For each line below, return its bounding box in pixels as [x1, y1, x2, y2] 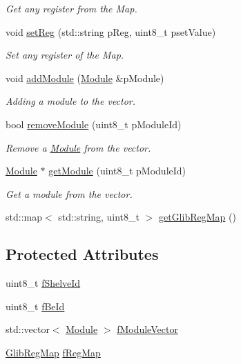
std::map [6, 210, 42, 224]
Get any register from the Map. [6, 1, 137, 15]
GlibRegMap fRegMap [6, 345, 101, 359]
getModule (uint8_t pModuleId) [48, 163, 186, 178]
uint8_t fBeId [6, 299, 65, 313]
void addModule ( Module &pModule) [6, 70, 164, 85]
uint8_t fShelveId [6, 276, 81, 290]
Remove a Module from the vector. [6, 140, 151, 154]
